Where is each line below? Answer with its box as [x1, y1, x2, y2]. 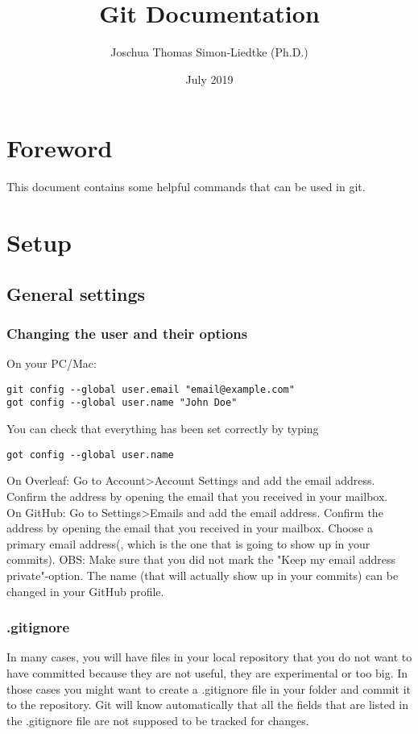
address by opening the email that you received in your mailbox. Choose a [6, 519, 373, 536]
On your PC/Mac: [6, 355, 97, 372]
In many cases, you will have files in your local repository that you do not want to [6, 649, 412, 665]
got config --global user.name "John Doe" [6, 397, 238, 409]
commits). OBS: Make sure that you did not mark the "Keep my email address [6, 551, 395, 568]
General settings [6, 281, 146, 306]
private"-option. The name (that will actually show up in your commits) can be [6, 566, 399, 583]
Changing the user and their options [6, 323, 248, 343]
